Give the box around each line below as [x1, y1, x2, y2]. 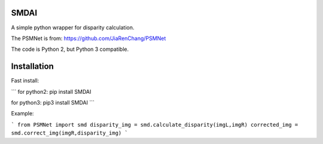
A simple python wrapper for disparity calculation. [11, 24, 135, 31]
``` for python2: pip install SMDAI [11, 88, 92, 95]
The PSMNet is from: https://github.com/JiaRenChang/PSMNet [11, 35, 166, 42]
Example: [11, 110, 34, 117]
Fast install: [11, 77, 39, 84]
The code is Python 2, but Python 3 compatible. [11, 45, 129, 53]
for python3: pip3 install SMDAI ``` [11, 99, 95, 106]
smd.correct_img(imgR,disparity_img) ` [11, 130, 128, 137]
